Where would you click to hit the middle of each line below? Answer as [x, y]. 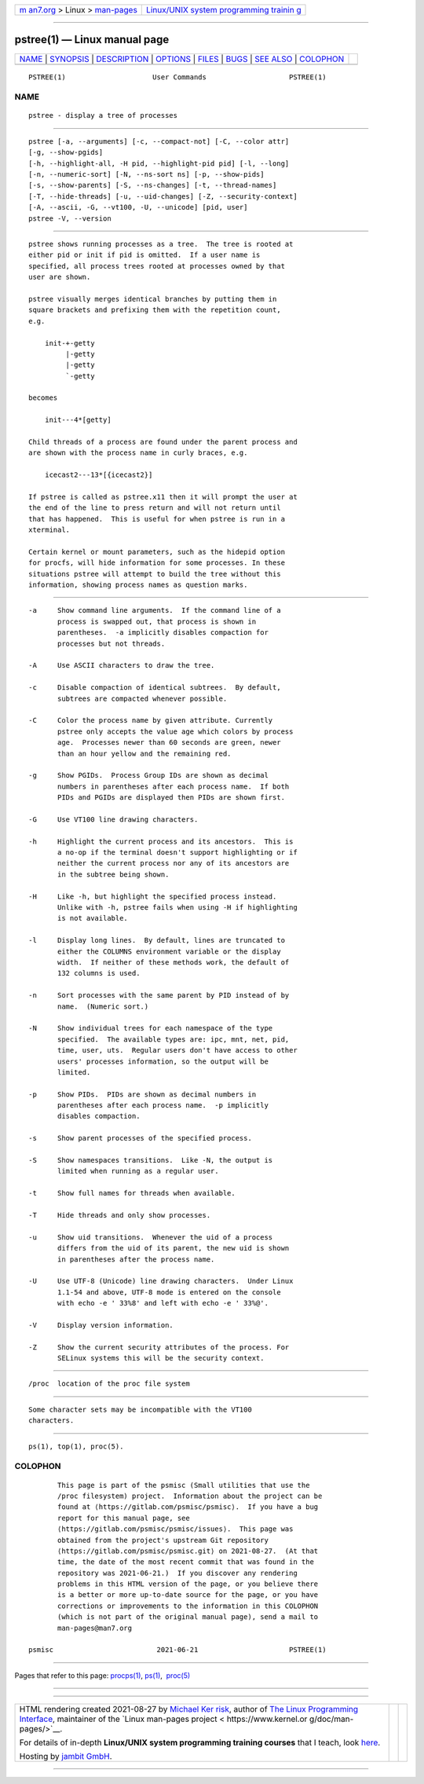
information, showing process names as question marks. [138, 585]
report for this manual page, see [124, 1518]
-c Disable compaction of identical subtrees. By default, [155, 688]
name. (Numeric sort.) [103, 1006]
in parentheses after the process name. [136, 1259]
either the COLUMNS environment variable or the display [170, 951]
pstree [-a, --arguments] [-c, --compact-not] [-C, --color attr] [159, 141]
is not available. [93, 918]
